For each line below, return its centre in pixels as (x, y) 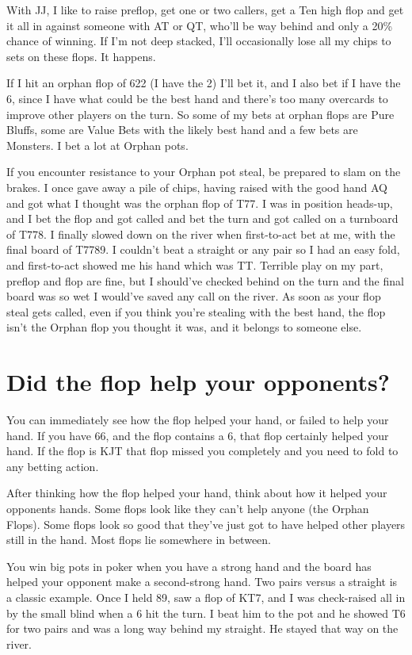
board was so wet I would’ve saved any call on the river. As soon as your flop (194, 296)
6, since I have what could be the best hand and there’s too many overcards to (197, 98)
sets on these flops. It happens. (81, 56)
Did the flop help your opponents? (198, 382)
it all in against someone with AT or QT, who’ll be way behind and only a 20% (200, 25)
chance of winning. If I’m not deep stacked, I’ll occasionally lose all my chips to (199, 41)
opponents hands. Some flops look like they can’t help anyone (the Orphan (188, 508)
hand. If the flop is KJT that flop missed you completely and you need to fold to (202, 451)
